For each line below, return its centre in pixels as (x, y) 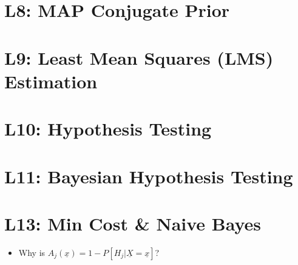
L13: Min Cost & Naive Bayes (133, 223)
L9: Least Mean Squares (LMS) (139, 57)
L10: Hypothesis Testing (108, 129)
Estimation (51, 81)
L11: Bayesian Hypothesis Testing (149, 176)
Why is (32, 252)
